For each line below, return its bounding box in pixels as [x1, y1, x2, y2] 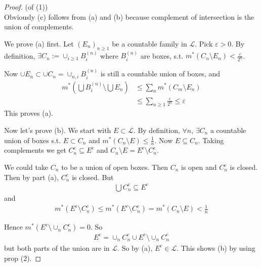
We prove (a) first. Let [4, 38, 74, 49]
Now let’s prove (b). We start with [4, 124, 111, 135]
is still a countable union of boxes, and [100, 68, 221, 79]
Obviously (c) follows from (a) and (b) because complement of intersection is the [4, 11, 254, 22]
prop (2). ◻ [4, 252, 41, 263]
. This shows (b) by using [177, 242, 255, 253]
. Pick [195, 38, 213, 49]
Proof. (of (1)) [4, 2, 48, 12]
